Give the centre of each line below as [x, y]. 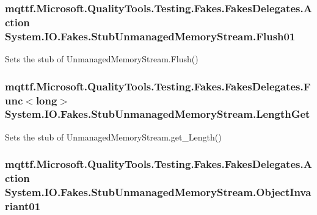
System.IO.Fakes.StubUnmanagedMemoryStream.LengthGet [158, 114]
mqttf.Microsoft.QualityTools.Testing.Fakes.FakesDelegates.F [158, 86]
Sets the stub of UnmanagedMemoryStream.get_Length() [113, 137]
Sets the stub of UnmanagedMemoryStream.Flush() [102, 59]
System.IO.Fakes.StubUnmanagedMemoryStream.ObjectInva [158, 192]
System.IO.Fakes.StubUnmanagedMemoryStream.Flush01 [150, 36]
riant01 [23, 206]
